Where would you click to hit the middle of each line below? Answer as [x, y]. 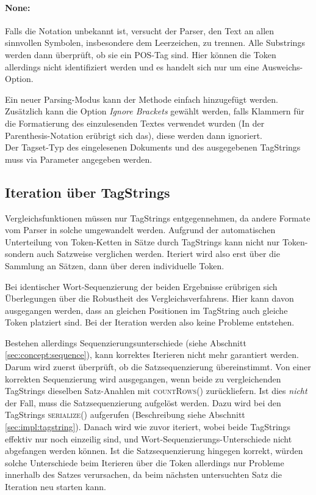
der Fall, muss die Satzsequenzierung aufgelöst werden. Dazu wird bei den [143, 402]
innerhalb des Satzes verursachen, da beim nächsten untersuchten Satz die [143, 475]
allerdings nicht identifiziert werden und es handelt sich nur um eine [132, 66]
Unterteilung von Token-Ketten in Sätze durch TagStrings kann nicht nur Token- [156, 241]
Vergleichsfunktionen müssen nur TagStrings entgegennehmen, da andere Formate [158, 218]
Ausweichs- [282, 66]
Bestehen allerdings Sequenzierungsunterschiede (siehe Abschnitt [126, 342]
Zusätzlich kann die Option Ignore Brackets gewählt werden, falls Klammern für [155, 111]
